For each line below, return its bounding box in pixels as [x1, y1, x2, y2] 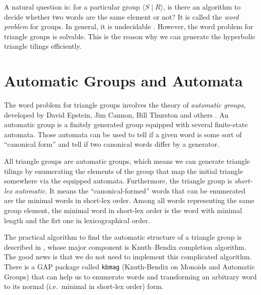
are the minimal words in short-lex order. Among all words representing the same [4, 195, 254, 206]
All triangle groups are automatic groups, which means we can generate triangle [4, 156, 250, 166]
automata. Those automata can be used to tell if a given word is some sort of [4, 129, 242, 139]
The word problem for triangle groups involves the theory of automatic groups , [4, 100, 246, 110]
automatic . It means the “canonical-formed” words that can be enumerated [15, 185, 245, 195]
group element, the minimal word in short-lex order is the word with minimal [4, 205, 242, 216]
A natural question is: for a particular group [4, 2, 140, 12]
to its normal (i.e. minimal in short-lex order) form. [4, 281, 164, 291]
